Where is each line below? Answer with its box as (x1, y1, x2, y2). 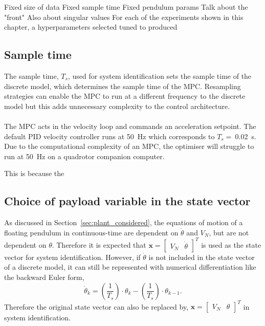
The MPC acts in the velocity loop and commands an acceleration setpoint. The (4, 120, 256, 131)
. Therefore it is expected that (52, 239, 146, 250)
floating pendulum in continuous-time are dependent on (4, 227, 179, 237)
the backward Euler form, (4, 272, 84, 282)
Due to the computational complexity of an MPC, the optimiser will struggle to (4, 141, 254, 151)
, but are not (209, 227, 249, 237)
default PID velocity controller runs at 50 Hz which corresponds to (4, 131, 215, 141)
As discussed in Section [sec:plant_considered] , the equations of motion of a (4, 217, 243, 228)
